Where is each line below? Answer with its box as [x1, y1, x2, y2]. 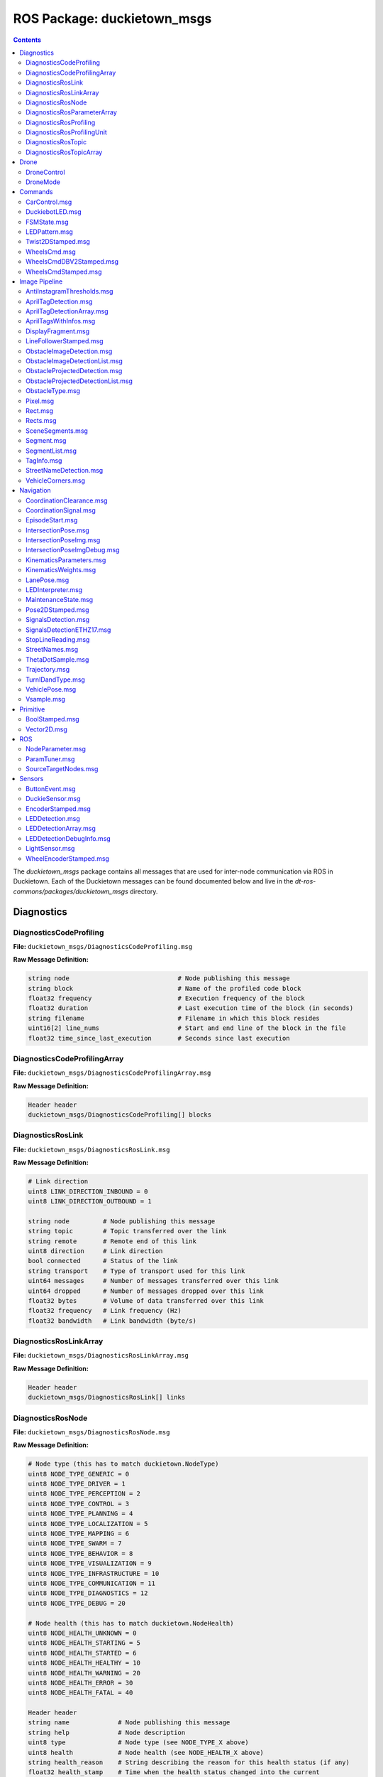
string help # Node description [28, 1728, 186, 1736]
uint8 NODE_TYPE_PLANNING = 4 [28, 1510, 133, 1518]
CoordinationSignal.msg [26, 505, 96, 515]
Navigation [19, 486, 51, 495]
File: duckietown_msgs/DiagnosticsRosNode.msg [13, 1427, 170, 1436]
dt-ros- [294, 877, 316, 886]
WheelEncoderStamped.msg [26, 854, 110, 863]
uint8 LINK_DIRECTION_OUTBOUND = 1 [28, 1198, 152, 1206]
